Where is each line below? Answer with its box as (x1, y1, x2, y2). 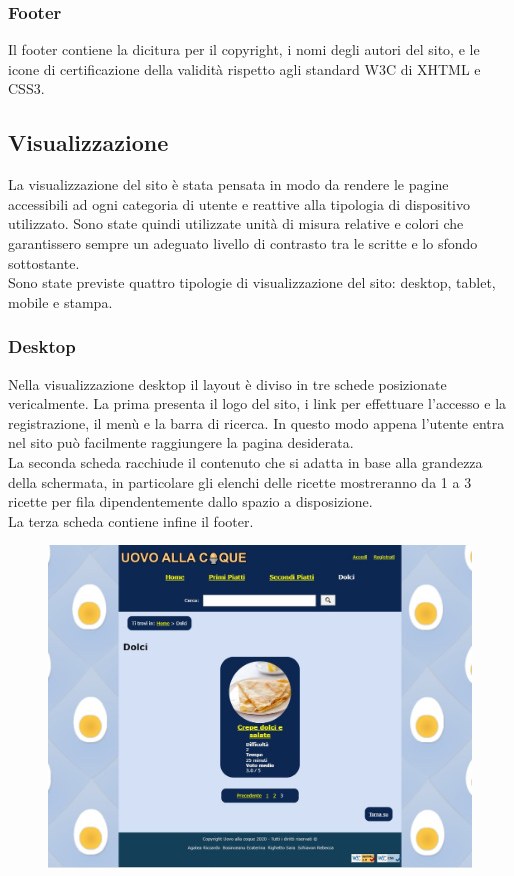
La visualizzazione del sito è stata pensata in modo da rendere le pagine (8, 174, 449, 195)
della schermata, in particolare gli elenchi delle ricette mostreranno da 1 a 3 (8, 471, 472, 492)
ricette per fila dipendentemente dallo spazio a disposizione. (8, 491, 373, 512)
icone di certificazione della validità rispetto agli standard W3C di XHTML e (8, 58, 481, 79)
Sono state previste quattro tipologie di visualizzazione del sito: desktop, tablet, (8, 272, 496, 293)
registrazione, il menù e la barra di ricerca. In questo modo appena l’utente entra (8, 412, 505, 433)
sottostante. (8, 252, 80, 273)
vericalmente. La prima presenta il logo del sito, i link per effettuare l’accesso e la (8, 393, 507, 414)
